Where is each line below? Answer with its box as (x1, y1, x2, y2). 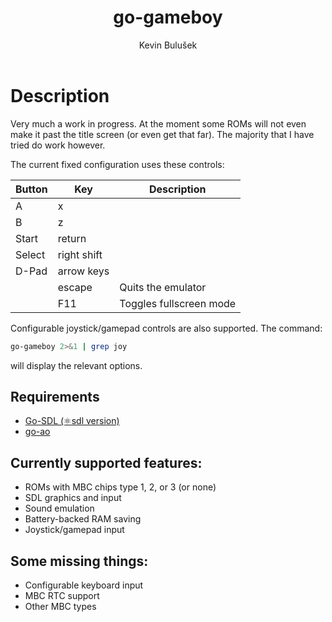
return (57, 231, 87, 245)
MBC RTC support (24, 590, 100, 601)
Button (15, 182, 48, 196)
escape (57, 280, 93, 294)
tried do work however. (10, 139, 106, 151)
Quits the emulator (119, 280, 207, 294)
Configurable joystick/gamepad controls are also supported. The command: (10, 322, 323, 334)
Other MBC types (24, 601, 97, 612)
